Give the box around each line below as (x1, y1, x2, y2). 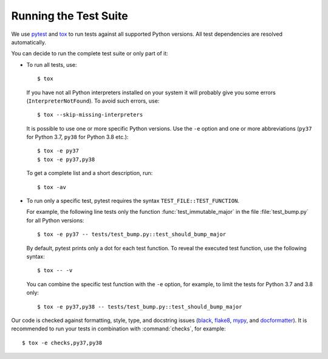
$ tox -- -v (37, 267, 73, 274)
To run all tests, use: (26, 61, 77, 68)
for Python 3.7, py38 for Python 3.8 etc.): (26, 134, 129, 141)
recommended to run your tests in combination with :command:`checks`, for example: (11, 325, 226, 332)
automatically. (11, 38, 47, 46)
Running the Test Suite (11, 9, 128, 22)
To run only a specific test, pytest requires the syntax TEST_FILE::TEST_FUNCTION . (26, 197, 240, 205)
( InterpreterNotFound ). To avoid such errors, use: (26, 97, 160, 104)
